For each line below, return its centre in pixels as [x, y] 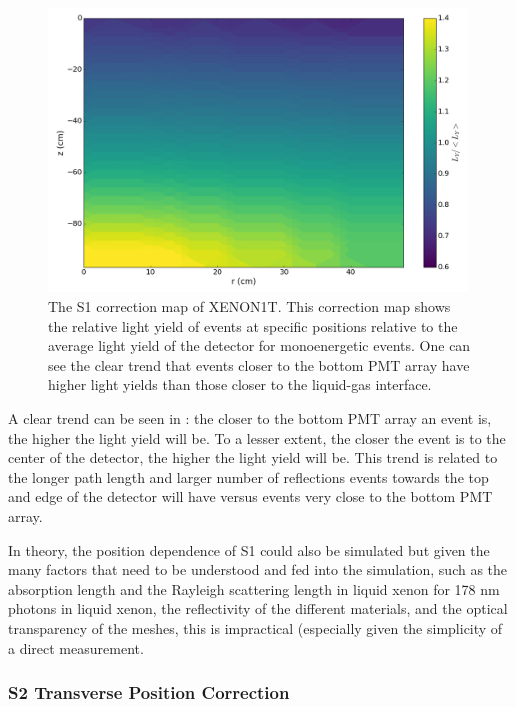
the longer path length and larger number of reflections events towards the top [248, 476]
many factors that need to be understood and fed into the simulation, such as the [258, 569]
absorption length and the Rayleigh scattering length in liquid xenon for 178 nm [254, 588]
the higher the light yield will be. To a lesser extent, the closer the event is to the [257, 437]
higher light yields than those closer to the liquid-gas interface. [240, 384]
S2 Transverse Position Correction [149, 692]
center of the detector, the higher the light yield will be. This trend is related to [253, 457]
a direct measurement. [76, 647]
